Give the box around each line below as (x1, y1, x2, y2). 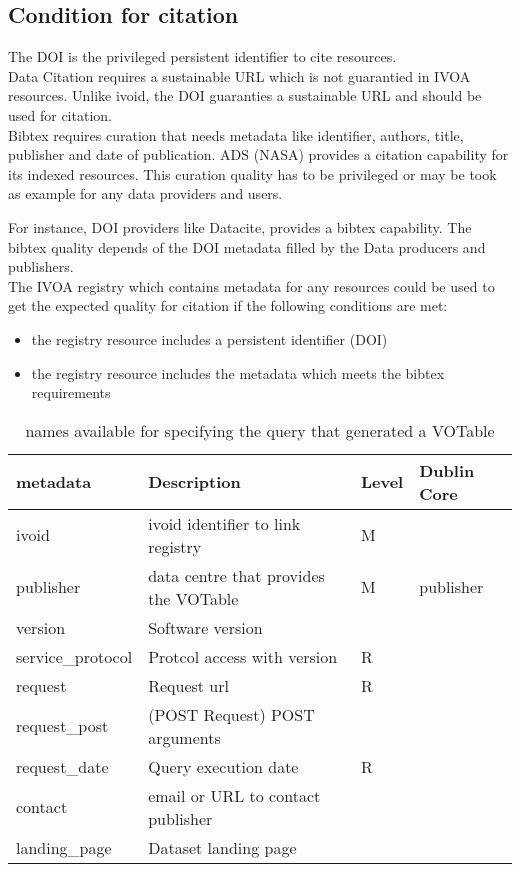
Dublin (419, 458, 475, 482)
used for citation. (8, 104, 112, 125)
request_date (16, 754, 109, 778)
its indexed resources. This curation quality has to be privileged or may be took (8, 163, 497, 184)
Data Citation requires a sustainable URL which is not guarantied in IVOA (8, 65, 471, 86)
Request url (148, 673, 229, 697)
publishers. (8, 256, 74, 277)
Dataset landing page (148, 835, 297, 859)
